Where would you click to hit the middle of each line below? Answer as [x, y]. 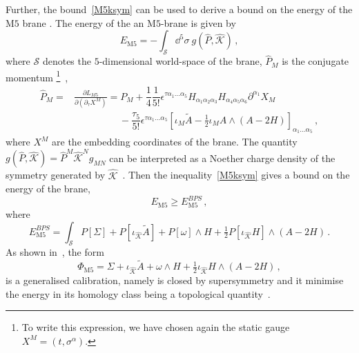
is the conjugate [316, 61]
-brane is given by [198, 22]
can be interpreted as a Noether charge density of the [222, 158]
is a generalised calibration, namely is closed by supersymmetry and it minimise [175, 280]
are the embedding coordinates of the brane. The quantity [175, 142]
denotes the [67, 61]
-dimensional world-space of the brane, [181, 61]
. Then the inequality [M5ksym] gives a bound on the [236, 175]
